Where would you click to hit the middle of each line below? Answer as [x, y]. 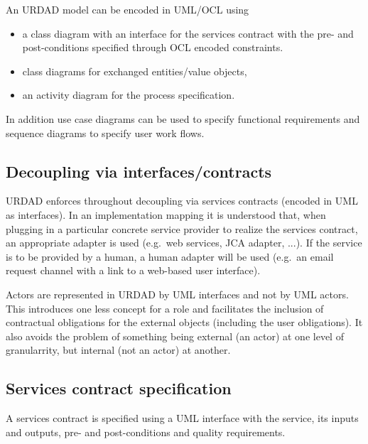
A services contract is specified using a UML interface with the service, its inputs [182, 418]
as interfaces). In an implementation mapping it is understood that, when [166, 214]
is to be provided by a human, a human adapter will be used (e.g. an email [170, 256]
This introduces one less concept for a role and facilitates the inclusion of [165, 308]
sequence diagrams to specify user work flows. [105, 132]
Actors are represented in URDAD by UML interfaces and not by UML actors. [177, 294]
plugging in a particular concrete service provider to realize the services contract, [182, 228]
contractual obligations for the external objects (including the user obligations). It [184, 322]
